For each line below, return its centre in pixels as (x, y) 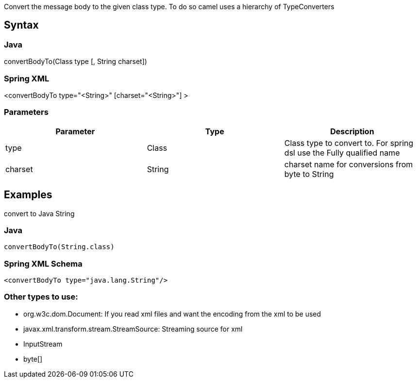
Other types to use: (41, 297)
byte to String (309, 174)
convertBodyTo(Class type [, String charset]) (75, 62)
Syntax (21, 25)
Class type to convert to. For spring (349, 143)
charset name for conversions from (349, 164)
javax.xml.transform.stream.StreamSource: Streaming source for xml (133, 329)
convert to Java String (39, 213)
